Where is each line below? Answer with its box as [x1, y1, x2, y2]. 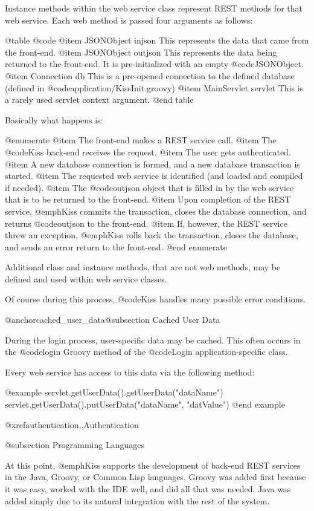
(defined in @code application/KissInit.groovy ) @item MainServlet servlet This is [5, 81, 304, 94]
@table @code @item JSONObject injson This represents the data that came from [5, 34, 309, 47]
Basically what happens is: [5, 113, 103, 126]
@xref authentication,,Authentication [5, 418, 139, 431]
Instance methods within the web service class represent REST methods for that [5, 2, 303, 14]
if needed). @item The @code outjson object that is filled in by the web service [5, 181, 294, 194]
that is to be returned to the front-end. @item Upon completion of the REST [5, 193, 291, 206]
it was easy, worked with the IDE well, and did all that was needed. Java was [5, 483, 291, 495]
